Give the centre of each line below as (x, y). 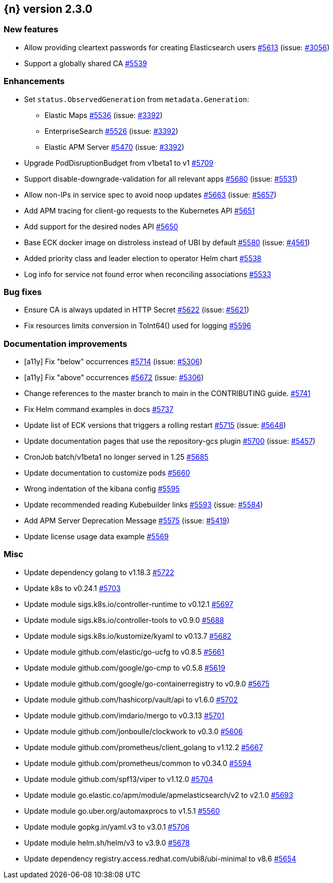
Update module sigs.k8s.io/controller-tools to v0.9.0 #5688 (124, 620)
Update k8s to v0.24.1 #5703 (72, 588)
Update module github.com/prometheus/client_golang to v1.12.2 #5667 (144, 747)
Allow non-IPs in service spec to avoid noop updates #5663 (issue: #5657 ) (150, 194)
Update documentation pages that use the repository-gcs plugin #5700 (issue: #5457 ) (170, 441)
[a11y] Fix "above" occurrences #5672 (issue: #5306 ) (114, 378)
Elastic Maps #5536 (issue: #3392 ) (104, 115)
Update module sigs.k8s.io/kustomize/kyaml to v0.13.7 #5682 (128, 636)
